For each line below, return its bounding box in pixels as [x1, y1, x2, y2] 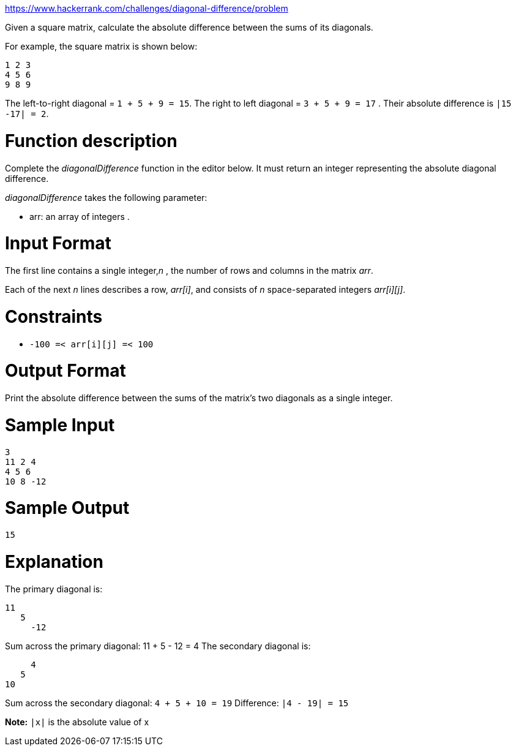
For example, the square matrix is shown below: [5, 41, 198, 51]
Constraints [5, 306, 103, 327]
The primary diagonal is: [5, 583, 103, 594]
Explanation [5, 551, 103, 572]
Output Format [5, 360, 126, 382]
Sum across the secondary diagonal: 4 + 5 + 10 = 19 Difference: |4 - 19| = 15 [5, 697, 349, 708]
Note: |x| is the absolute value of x [5, 716, 149, 727]
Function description [5, 130, 178, 151]
